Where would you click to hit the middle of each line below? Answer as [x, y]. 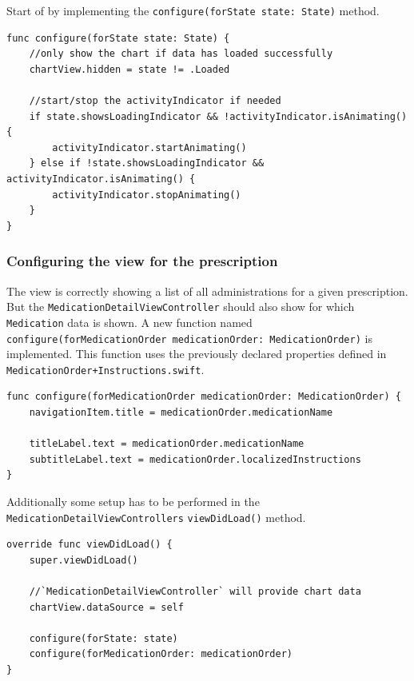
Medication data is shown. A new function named [129, 322]
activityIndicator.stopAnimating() [147, 195]
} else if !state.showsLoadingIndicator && [147, 163]
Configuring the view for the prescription [142, 261]
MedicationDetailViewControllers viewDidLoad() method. [156, 517]
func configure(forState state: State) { [118, 38]
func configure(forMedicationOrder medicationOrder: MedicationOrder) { [204, 397]
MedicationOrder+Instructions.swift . [105, 369]
